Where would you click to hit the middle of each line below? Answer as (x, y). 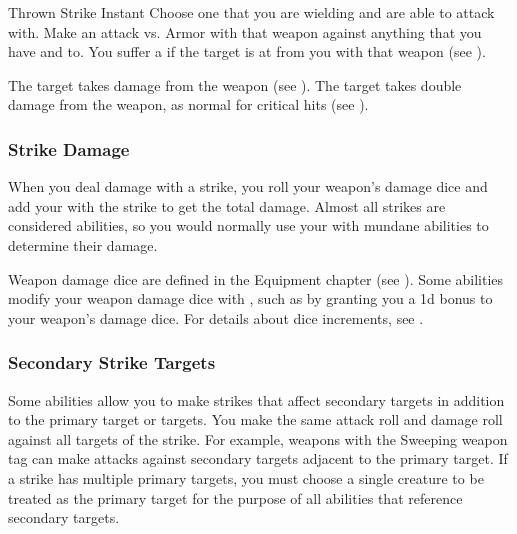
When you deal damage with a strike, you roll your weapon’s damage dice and (248, 186)
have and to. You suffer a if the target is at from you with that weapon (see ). (247, 51)
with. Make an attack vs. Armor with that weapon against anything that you (245, 31)
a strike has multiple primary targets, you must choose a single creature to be (246, 477)
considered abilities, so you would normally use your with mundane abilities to (248, 225)
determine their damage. (83, 244)
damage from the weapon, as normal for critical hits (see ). (188, 104)
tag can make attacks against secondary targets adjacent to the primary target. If (258, 458)
